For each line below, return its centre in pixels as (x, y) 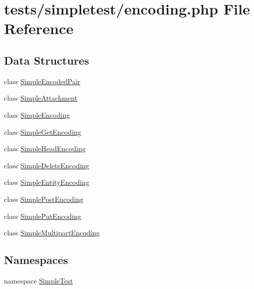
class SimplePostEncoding (44, 199)
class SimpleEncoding (37, 114)
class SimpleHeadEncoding (45, 149)
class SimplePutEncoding (43, 216)
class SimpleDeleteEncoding (47, 165)
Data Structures (47, 60)
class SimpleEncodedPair (42, 81)
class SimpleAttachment (41, 98)
